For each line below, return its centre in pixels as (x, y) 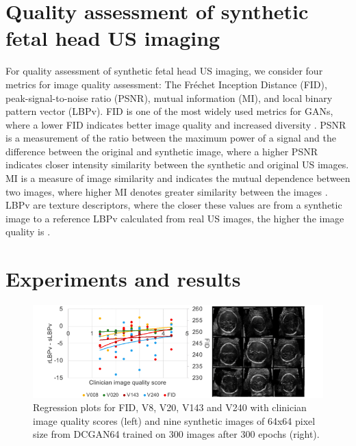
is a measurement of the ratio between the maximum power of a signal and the (171, 138)
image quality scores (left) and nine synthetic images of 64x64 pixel (174, 420)
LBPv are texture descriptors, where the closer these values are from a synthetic (174, 205)
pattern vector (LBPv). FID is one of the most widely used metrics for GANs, (169, 111)
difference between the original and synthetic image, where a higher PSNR (162, 151)
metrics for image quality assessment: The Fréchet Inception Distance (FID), (166, 84)
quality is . (28, 232)
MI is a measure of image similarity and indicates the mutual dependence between (178, 178)
